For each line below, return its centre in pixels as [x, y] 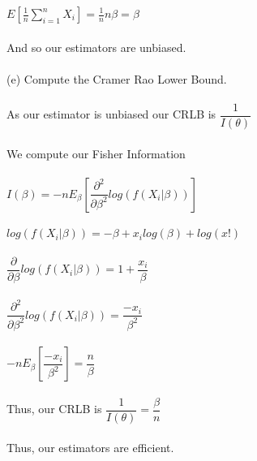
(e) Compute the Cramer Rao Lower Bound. [117, 78]
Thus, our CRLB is [54, 409]
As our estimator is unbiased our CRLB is [111, 114]
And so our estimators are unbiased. [96, 47]
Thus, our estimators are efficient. [90, 448]
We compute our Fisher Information [96, 153]
